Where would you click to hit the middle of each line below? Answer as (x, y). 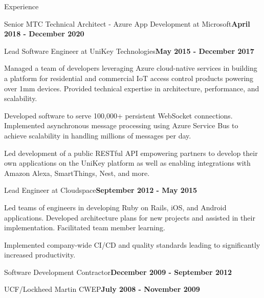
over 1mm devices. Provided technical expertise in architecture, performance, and (132, 88)
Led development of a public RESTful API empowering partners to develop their (131, 153)
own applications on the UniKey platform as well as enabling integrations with (127, 163)
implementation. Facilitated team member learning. (85, 227)
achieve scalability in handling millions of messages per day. (98, 135)
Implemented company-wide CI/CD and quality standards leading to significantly (132, 244)
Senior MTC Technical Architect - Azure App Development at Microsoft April (127, 23)
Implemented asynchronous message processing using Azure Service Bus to (121, 125)
